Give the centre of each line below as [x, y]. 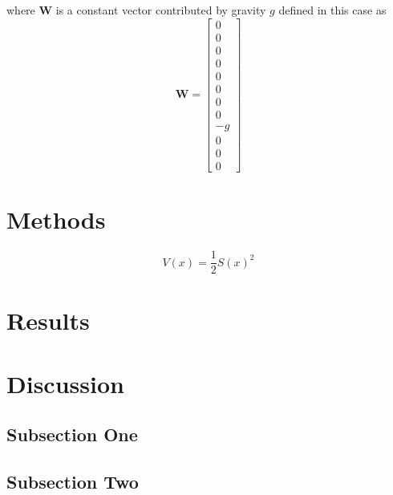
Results [48, 321]
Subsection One [72, 434]
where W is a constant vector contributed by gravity [136, 10]
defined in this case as [332, 10]
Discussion [65, 383]
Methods [56, 219]
